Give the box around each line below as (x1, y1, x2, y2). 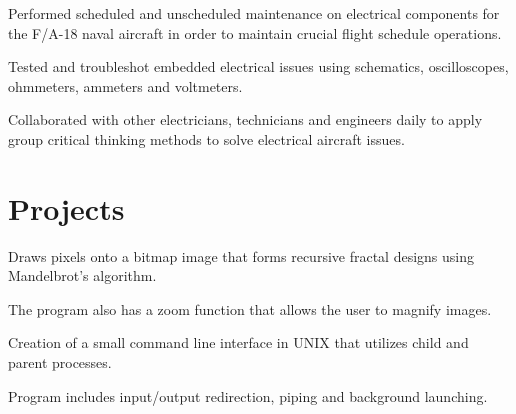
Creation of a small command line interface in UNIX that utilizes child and (8, 332, 469, 353)
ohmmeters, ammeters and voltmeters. (8, 75, 243, 96)
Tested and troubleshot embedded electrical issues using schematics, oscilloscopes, (8, 56, 509, 77)
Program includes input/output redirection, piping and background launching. (8, 385, 488, 406)
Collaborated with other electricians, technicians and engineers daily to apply (8, 109, 483, 130)
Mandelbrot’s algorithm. (8, 265, 157, 286)
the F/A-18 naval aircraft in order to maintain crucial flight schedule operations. (8, 22, 502, 43)
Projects (8, 187, 125, 228)
